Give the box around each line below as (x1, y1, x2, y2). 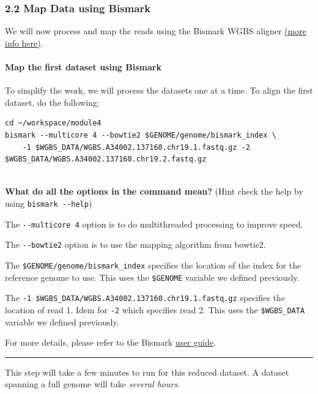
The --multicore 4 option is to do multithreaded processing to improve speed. (5, 217, 303, 230)
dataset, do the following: (5, 95, 100, 108)
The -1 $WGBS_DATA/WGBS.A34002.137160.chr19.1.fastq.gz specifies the (5, 291, 285, 304)
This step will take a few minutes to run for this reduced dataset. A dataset (5, 365, 289, 378)
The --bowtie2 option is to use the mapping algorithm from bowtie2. (5, 238, 266, 251)
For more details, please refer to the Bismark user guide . (5, 336, 216, 349)
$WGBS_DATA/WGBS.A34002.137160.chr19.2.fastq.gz (5, 155, 207, 164)
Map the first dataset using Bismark (5, 61, 161, 73)
